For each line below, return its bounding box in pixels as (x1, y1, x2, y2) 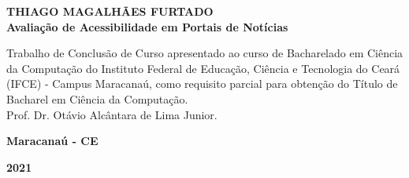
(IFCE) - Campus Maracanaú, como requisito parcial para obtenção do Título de (6, 75, 398, 92)
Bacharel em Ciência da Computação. (6, 90, 188, 107)
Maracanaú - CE (6, 133, 99, 149)
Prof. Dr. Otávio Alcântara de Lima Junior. (6, 106, 218, 122)
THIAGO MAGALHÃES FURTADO (6, 3, 214, 19)
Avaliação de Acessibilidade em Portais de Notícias (6, 18, 288, 35)
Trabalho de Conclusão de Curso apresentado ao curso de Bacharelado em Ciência (6, 45, 403, 61)
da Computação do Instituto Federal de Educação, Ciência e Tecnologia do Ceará (6, 60, 400, 76)
